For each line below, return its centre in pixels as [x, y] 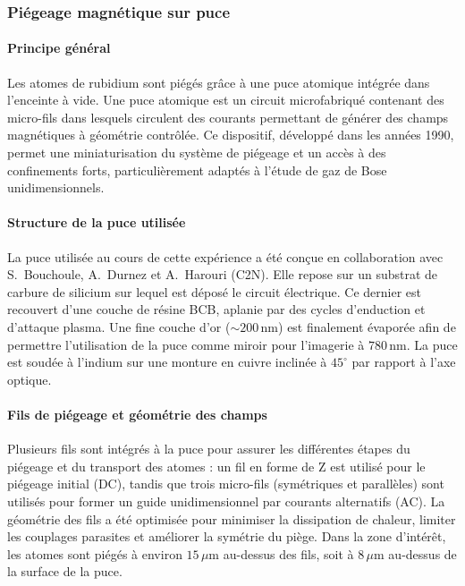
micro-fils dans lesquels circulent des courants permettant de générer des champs [228, 117]
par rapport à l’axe [404, 362]
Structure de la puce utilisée [97, 222]
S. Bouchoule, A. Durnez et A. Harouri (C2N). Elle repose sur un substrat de [223, 274]
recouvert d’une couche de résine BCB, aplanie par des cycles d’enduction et [216, 309]
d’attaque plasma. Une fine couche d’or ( [119, 326]
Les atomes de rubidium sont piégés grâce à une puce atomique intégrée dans [219, 82]
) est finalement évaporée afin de [367, 326]
